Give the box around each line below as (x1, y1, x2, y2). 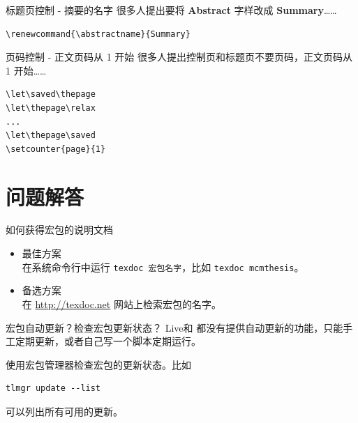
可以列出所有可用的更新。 (6, 403, 123, 418)
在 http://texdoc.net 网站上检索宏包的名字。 (22, 296, 221, 311)
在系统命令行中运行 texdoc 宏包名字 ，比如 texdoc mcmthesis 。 (22, 259, 304, 274)
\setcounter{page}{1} (6, 144, 106, 154)
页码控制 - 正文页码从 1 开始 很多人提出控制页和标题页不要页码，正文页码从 (6, 49, 352, 64)
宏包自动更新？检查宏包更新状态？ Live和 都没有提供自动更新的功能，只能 (6, 320, 343, 334)
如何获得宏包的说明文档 (6, 222, 113, 237)
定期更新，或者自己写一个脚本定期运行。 (15, 334, 201, 348)
